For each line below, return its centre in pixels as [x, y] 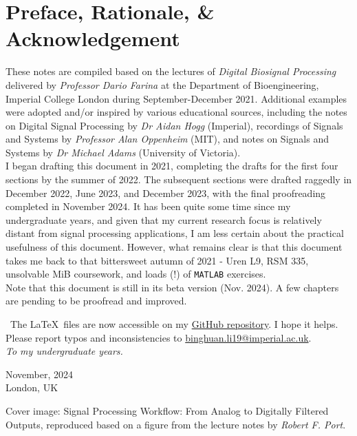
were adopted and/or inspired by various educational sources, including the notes [176, 112]
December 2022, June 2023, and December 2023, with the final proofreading [166, 193]
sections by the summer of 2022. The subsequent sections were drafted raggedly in [179, 179]
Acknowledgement [93, 38]
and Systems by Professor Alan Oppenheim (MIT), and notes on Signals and [167, 139]
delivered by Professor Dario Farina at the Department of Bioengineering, [162, 84]
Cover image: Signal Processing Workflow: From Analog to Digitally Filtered [167, 411]
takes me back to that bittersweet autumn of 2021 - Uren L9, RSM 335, [157, 260]
